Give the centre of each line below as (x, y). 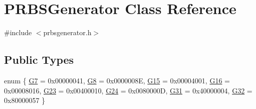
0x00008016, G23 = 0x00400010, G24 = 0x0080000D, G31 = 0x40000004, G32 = (128, 90)
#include (18, 32)
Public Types (39, 60)
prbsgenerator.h (67, 32)
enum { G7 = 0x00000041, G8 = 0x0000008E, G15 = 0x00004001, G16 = (117, 80)
